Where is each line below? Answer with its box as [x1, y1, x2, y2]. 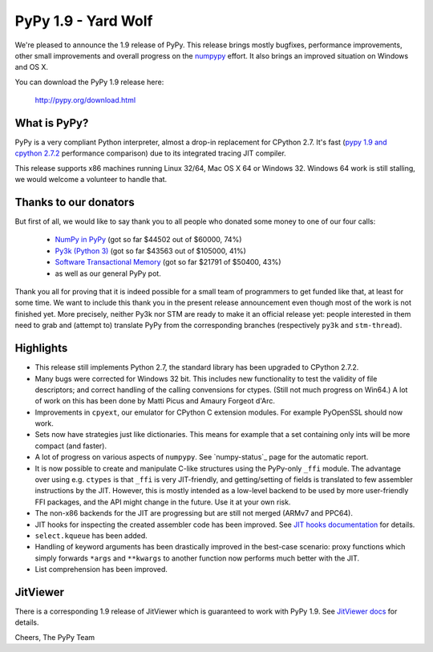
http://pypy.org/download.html [34, 95, 136, 105]
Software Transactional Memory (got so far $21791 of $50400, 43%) [55, 257, 281, 267]
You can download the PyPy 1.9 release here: [14, 77, 164, 87]
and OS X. [14, 63, 48, 72]
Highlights [14, 342, 68, 355]
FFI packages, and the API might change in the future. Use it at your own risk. [34, 497, 291, 507]
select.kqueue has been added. [34, 530, 148, 541]
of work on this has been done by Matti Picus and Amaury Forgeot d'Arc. [34, 396, 276, 406]
